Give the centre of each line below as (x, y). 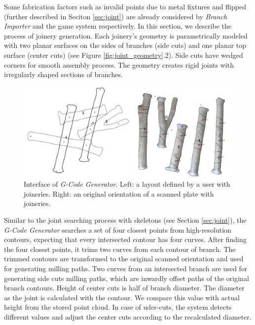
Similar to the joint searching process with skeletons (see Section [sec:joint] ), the (125, 220)
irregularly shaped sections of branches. (63, 74)
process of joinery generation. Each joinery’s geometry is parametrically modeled (126, 35)
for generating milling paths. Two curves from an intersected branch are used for (126, 268)
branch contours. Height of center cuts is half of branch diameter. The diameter (124, 288)
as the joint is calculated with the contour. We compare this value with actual (122, 297)
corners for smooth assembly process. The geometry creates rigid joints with (119, 64)
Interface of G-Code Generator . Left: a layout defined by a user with (127, 184)
